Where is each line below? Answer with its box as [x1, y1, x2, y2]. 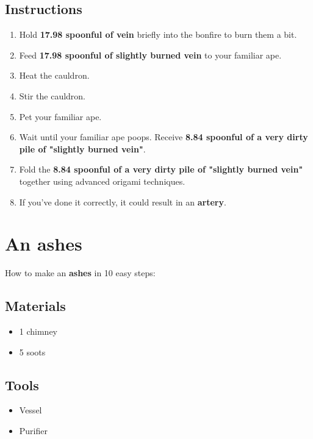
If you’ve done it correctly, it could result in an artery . [19, 195, 226, 208]
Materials [5, 296, 66, 315]
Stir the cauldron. [19, 89, 86, 102]
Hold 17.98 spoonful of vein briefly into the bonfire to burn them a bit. [19, 28, 297, 41]
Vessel [19, 404, 42, 416]
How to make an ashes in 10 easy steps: [5, 266, 156, 279]
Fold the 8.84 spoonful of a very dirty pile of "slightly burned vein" [19, 163, 303, 176]
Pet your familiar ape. [19, 110, 102, 123]
